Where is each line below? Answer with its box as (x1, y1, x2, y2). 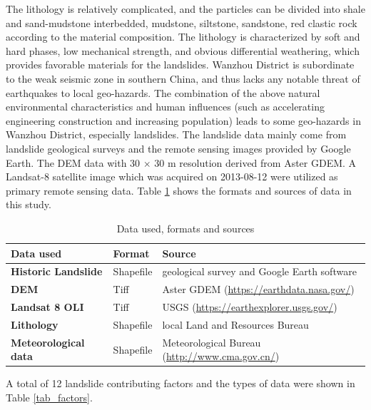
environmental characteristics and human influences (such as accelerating (6, 99, 325, 114)
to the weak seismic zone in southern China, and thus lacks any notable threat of (6, 71, 360, 86)
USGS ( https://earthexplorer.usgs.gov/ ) (162, 299, 337, 314)
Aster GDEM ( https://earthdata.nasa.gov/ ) (162, 282, 355, 297)
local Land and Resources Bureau (162, 317, 309, 332)
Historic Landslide (11, 264, 103, 279)
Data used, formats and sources (116, 220, 255, 235)
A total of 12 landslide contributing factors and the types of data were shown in (6, 376, 355, 391)
